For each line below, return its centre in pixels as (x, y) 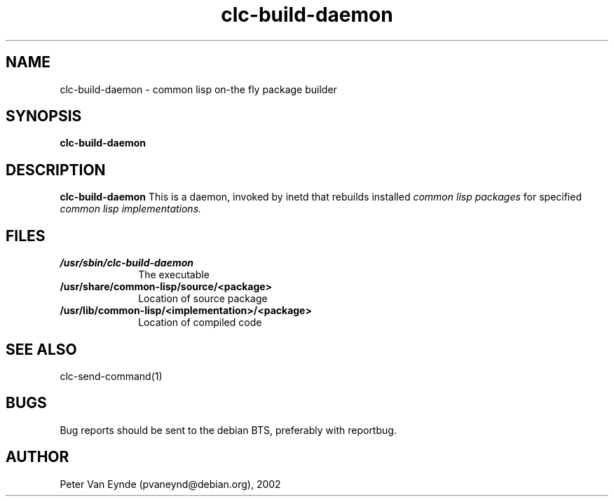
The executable (174, 275)
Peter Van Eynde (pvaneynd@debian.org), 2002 (170, 484)
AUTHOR (37, 457)
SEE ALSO (41, 349)
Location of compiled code (200, 323)
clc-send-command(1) (111, 376)
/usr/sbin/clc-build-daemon (127, 263)
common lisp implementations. (131, 209)
